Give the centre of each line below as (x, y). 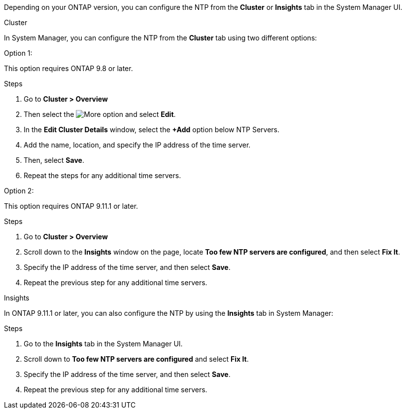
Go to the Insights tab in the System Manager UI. (103, 344)
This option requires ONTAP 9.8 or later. (68, 68)
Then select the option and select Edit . (100, 114)
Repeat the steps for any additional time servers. (102, 175)
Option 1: (18, 53)
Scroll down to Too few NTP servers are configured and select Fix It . (136, 359)
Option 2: (19, 191)
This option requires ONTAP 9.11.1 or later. (71, 206)
